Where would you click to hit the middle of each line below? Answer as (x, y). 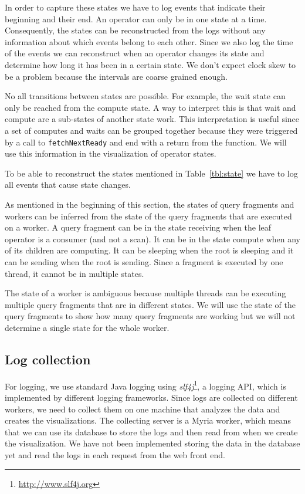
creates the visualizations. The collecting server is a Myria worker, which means (148, 420)
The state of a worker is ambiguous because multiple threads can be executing (145, 293)
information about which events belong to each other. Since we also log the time (149, 41)
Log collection (48, 359)
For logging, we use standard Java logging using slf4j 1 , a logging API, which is (145, 385)
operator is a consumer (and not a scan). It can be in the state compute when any (152, 238)
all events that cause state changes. (68, 185)
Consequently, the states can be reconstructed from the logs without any (135, 30)
